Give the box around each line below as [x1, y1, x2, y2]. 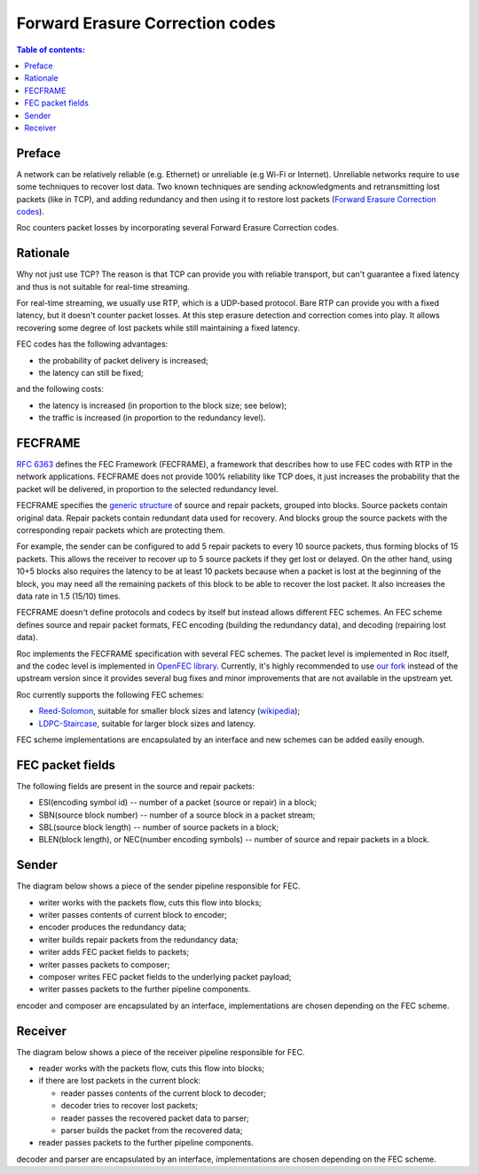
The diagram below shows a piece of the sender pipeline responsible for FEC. [16, 880, 301, 891]
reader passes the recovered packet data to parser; [60, 1113, 249, 1123]
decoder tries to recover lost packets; [60, 1100, 199, 1111]
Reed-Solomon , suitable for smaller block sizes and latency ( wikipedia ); [38, 706, 301, 716]
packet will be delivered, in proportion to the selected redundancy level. [16, 483, 279, 494]
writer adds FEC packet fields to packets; [38, 947, 190, 958]
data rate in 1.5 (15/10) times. [16, 591, 122, 601]
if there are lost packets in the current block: [38, 1076, 201, 1086]
